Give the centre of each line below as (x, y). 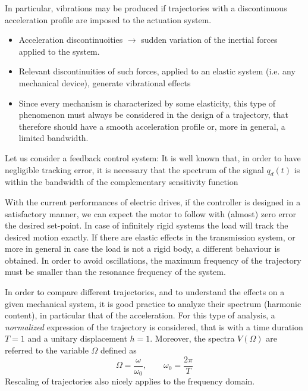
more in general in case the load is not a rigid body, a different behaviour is (142, 248)
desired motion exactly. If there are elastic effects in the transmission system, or (150, 237)
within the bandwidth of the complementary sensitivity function (122, 182)
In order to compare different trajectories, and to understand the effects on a (145, 292)
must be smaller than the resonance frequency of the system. (115, 272)
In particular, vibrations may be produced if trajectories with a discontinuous (146, 8)
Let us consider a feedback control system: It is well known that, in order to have (153, 157)
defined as (119, 350)
